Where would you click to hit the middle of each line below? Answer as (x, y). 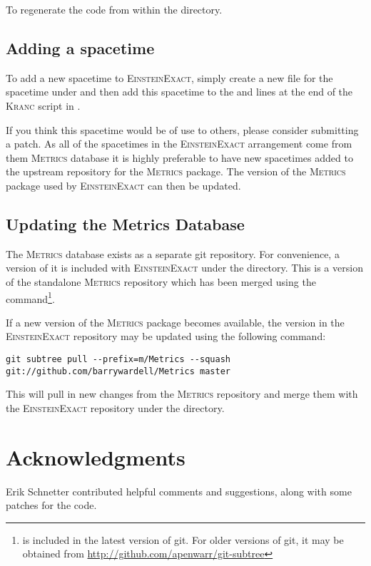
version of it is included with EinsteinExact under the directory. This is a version (184, 268)
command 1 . (30, 297)
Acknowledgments (96, 457)
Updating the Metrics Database (125, 223)
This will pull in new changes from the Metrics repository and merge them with (182, 394)
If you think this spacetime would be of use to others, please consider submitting (182, 129)
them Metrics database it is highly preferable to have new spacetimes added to (179, 157)
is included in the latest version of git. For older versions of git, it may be (183, 539)
